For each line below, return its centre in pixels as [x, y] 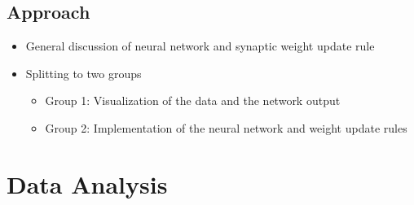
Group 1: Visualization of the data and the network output [193, 100]
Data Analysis [87, 183]
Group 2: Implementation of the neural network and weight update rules [226, 127]
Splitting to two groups [84, 73]
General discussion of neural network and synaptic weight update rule [200, 46]
